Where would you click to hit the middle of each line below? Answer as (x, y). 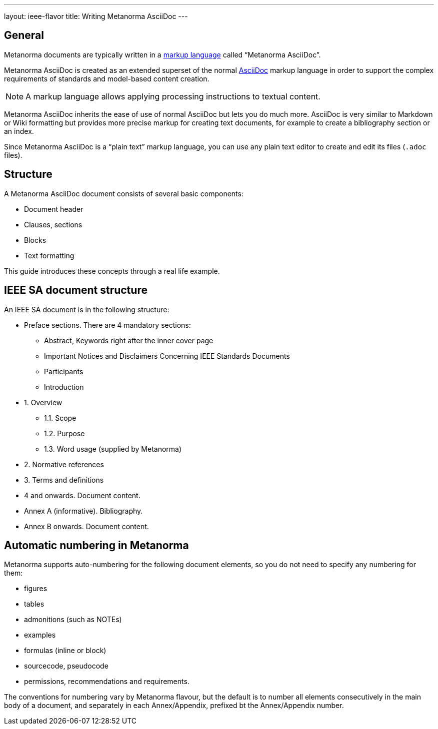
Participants (64, 371)
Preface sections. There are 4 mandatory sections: (107, 325)
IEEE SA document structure (76, 290)
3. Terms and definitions (64, 480)
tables (34, 604)
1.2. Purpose (64, 433)
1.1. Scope (60, 418)
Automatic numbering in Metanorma (96, 545)
